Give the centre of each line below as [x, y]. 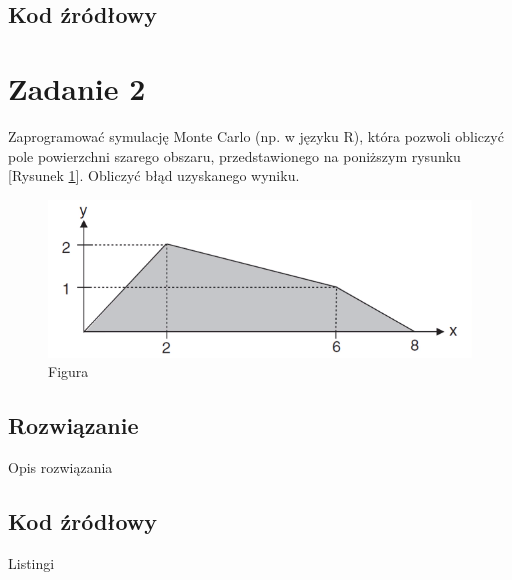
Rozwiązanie [73, 425]
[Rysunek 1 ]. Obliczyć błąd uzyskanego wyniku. [154, 175]
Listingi [31, 562]
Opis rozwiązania [60, 467]
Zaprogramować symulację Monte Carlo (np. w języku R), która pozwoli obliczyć [256, 135]
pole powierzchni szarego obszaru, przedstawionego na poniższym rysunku [234, 155]
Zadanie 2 [77, 87]
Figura [68, 371]
